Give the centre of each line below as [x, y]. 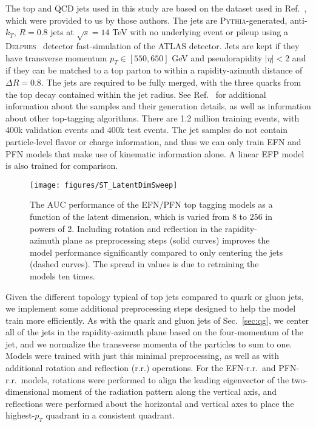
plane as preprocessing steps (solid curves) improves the [166, 240]
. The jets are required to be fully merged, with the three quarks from [171, 82]
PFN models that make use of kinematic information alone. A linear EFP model [155, 153]
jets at [62, 32]
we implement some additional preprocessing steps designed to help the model [151, 308]
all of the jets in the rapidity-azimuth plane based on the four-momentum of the [155, 332]
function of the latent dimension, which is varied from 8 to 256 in [151, 216]
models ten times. [62, 275]
